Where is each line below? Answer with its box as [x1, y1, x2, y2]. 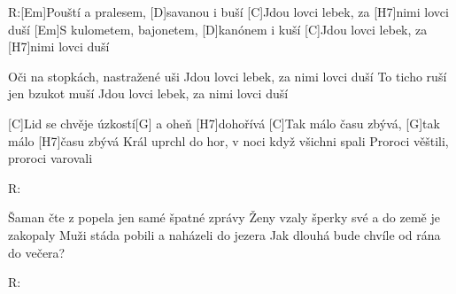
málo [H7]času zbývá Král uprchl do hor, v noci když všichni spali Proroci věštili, [8, 131, 449, 150]
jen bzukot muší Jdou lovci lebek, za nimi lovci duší [8, 84, 289, 103]
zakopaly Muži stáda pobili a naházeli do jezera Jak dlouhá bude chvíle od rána [8, 225, 441, 244]
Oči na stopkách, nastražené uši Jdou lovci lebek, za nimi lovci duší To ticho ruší [8, 66, 447, 85]
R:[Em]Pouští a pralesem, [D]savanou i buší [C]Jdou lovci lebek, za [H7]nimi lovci [8, 3, 449, 20]
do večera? [8, 243, 66, 261]
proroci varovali [8, 149, 93, 167]
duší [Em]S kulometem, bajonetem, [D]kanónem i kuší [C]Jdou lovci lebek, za [8, 19, 428, 38]
